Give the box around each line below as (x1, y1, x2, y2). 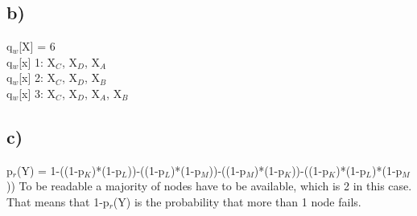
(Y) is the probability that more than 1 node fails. (113, 193, 361, 210)
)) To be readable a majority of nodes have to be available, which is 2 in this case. (6, 177, 412, 194)
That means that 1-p (6, 193, 109, 210)
